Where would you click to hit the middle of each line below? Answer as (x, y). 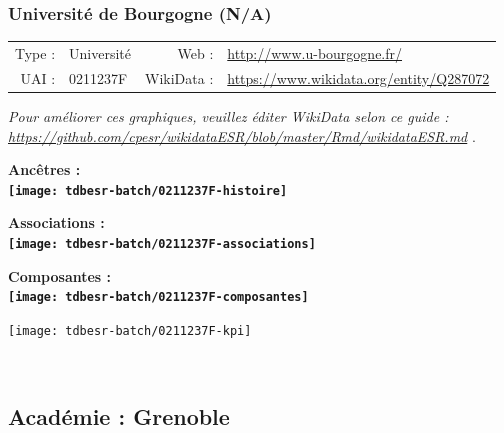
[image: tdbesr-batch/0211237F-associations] (162, 243)
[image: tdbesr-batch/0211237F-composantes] (158, 297)
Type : (35, 52)
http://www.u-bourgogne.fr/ (315, 52)
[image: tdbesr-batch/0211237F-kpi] (130, 330)
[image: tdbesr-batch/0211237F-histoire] (148, 190)
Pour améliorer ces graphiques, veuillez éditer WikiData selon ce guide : (228, 115)
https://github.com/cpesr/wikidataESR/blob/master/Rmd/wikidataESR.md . (242, 135)
